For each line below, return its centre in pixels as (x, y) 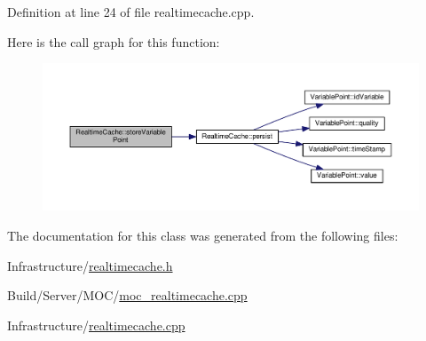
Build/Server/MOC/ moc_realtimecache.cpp (127, 295)
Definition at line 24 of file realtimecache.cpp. (131, 12)
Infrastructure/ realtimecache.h (90, 265)
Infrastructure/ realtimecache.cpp (96, 325)
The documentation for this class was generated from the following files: (203, 235)
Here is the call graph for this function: (114, 41)
